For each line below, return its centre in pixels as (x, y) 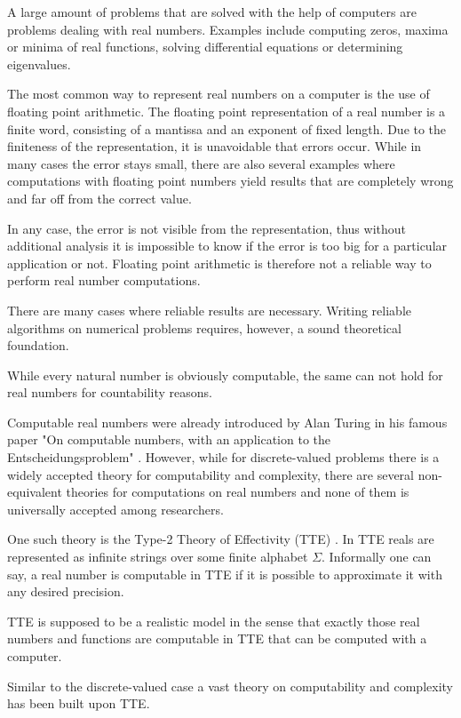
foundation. (38, 345)
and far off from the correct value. (99, 198)
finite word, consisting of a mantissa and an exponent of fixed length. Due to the (227, 128)
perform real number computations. (104, 280)
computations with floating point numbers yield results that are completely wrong (230, 181)
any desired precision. (66, 591)
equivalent (35, 492)
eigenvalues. (39, 64)
